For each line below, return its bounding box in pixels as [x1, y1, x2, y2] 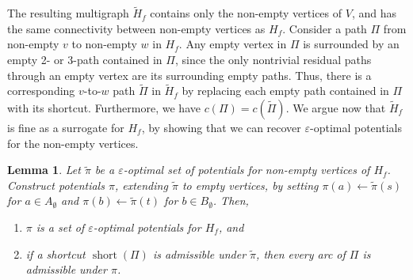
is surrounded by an [303, 36, 400, 52]
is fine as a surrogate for [7, 119, 124, 135]
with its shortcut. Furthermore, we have [7, 100, 201, 115]
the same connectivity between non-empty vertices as [7, 20, 266, 36]
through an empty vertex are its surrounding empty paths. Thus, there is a [7, 66, 372, 83]
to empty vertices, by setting [182, 176, 319, 193]
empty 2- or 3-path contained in [7, 51, 163, 67]
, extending [114, 176, 168, 193]
